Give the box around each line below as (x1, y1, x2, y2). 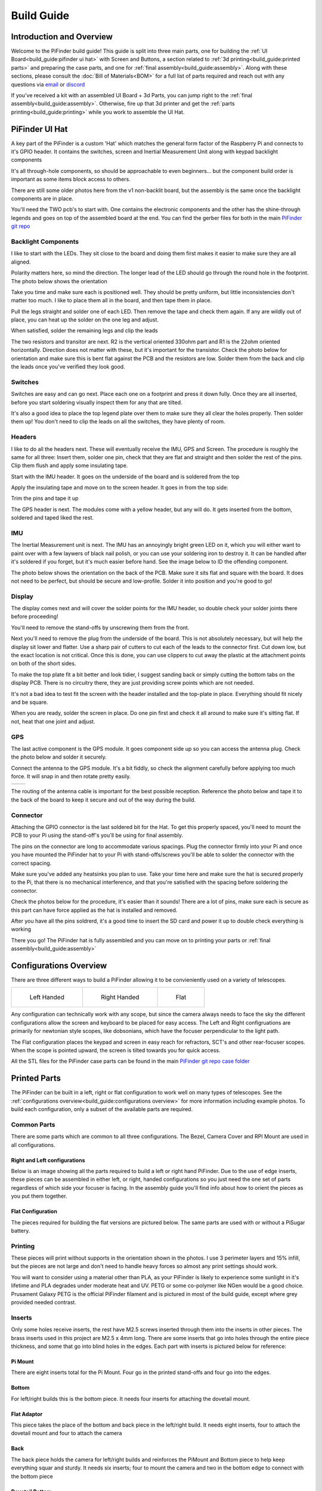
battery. (11, 1227, 30, 1234)
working (11, 926, 32, 933)
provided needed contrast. (11, 1298, 77, 1306)
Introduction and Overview (11, 32, 113, 42)
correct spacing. (11, 859, 52, 867)
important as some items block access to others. (11, 176, 131, 183)
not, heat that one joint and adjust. (11, 717, 95, 725)
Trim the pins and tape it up (11, 495, 79, 502)
